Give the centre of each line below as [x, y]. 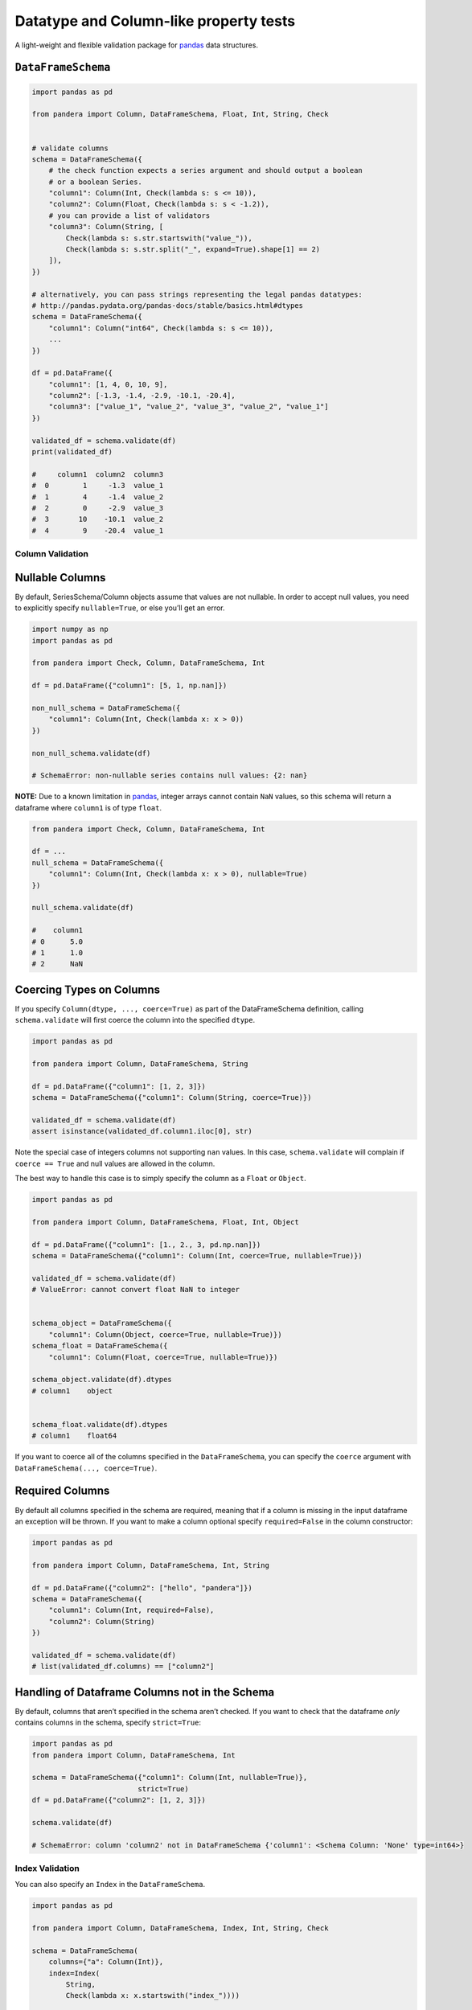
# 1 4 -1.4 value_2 [98, 497]
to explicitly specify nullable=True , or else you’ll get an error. [120, 608]
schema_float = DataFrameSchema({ [100, 1346]
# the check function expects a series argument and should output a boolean [206, 170]
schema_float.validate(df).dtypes [100, 1424]
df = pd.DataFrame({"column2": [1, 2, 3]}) [119, 1800]
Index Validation [47, 1868]
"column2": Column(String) [102, 1621]
